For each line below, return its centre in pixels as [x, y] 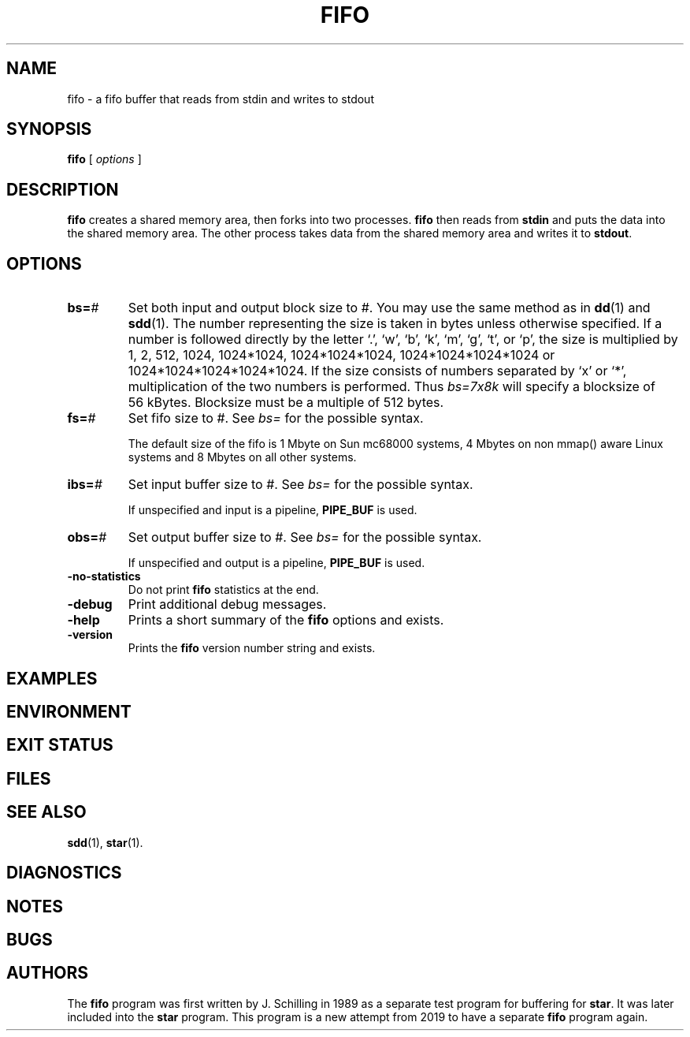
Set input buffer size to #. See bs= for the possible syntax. [300, 485]
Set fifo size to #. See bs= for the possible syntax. [276, 418]
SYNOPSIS [49, 129]
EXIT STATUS [60, 745]
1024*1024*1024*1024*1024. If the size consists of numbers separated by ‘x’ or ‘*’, [377, 371]
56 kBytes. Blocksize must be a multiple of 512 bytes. [286, 403]
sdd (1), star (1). [105, 842]
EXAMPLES [52, 678]
